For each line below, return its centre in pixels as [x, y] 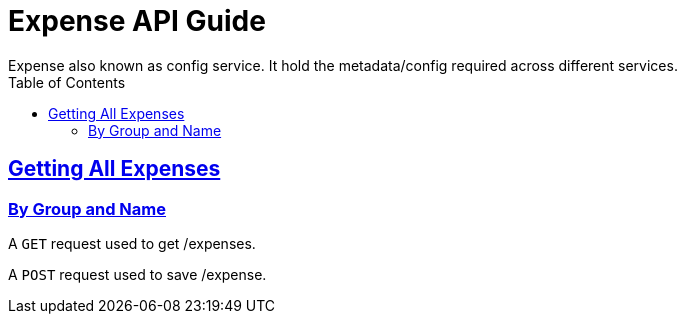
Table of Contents [67, 82]
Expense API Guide [137, 21]
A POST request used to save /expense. [137, 274]
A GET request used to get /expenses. [132, 243]
